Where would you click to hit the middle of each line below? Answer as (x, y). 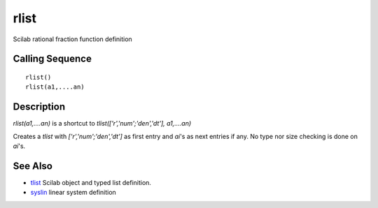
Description (39, 107)
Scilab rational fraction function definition (72, 39)
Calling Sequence (52, 59)
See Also (33, 166)
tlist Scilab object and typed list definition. (91, 182)
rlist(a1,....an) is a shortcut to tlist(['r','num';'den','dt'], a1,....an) (102, 124)
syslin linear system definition (73, 193)
